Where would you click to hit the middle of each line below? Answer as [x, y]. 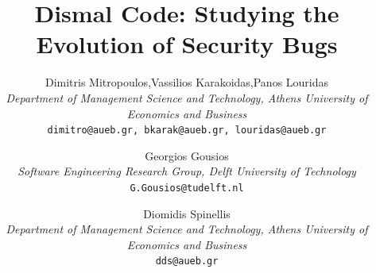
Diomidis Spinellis [187, 213]
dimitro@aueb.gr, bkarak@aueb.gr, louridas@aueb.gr [187, 131]
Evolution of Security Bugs [187, 44]
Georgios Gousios [187, 155]
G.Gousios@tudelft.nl [187, 188]
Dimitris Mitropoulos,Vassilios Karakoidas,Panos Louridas [187, 82]
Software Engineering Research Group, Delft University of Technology [187, 171]
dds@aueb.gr [187, 261]
